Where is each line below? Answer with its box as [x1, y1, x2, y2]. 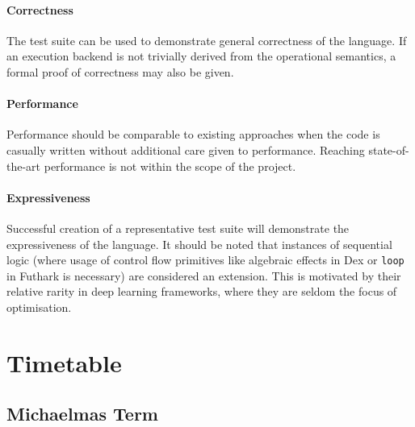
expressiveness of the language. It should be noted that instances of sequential [6, 235, 392, 252]
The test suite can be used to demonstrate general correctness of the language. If [6, 31, 407, 48]
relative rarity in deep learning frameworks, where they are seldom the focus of [6, 283, 397, 300]
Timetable [6, 346, 122, 379]
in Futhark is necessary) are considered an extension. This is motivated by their [6, 267, 401, 284]
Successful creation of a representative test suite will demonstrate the [6, 219, 350, 236]
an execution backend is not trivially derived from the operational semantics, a [6, 48, 396, 64]
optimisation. [6, 298, 72, 315]
